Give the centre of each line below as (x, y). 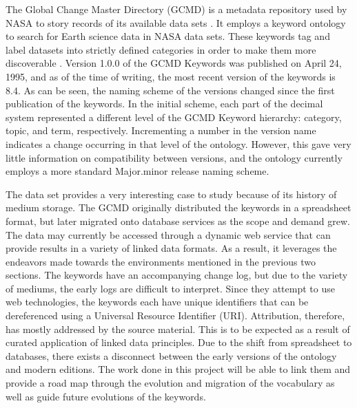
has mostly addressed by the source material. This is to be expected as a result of (178, 329)
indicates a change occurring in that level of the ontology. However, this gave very (178, 143)
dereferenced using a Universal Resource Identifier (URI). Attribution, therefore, (175, 315)
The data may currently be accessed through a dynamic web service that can (168, 234)
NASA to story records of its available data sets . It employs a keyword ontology (176, 22)
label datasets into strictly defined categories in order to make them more (161, 49)
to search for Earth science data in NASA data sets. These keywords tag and (168, 36)
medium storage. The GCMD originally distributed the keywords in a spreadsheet (178, 207)
